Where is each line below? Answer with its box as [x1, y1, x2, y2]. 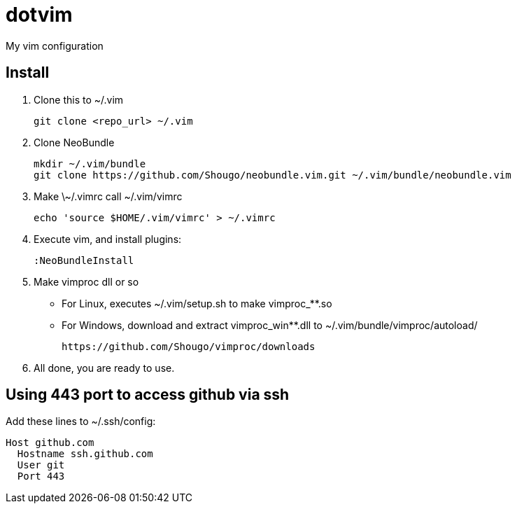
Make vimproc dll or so [34, 275, 139, 288]
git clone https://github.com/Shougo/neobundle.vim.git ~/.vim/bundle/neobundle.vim [34, 169, 511, 181]
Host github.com [6, 437, 94, 449]
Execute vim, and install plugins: [34, 232, 182, 245]
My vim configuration [6, 39, 104, 52]
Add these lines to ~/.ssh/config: [6, 415, 156, 428]
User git [17, 459, 65, 471]
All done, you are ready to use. [34, 361, 175, 374]
